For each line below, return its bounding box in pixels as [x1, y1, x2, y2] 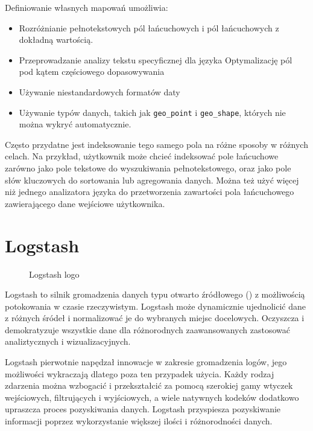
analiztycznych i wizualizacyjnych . [5, 335, 131, 348]
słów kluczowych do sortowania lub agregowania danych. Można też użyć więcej [5, 173, 299, 186]
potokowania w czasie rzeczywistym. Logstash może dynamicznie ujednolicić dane [5, 299, 306, 312]
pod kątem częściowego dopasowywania [19, 65, 165, 78]
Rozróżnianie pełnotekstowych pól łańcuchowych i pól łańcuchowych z [19, 21, 279, 34]
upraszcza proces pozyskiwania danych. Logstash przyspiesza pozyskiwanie [5, 403, 281, 415]
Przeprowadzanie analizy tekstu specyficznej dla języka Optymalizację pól [19, 53, 292, 66]
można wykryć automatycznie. [19, 118, 131, 130]
